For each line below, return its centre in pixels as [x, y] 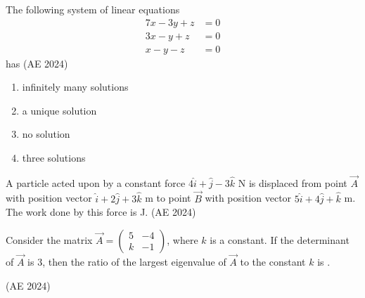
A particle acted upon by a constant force [96, 182]
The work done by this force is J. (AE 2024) [101, 212]
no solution [46, 134]
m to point [168, 198]
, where [182, 239]
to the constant [273, 262]
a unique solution [59, 110]
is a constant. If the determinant [280, 239]
